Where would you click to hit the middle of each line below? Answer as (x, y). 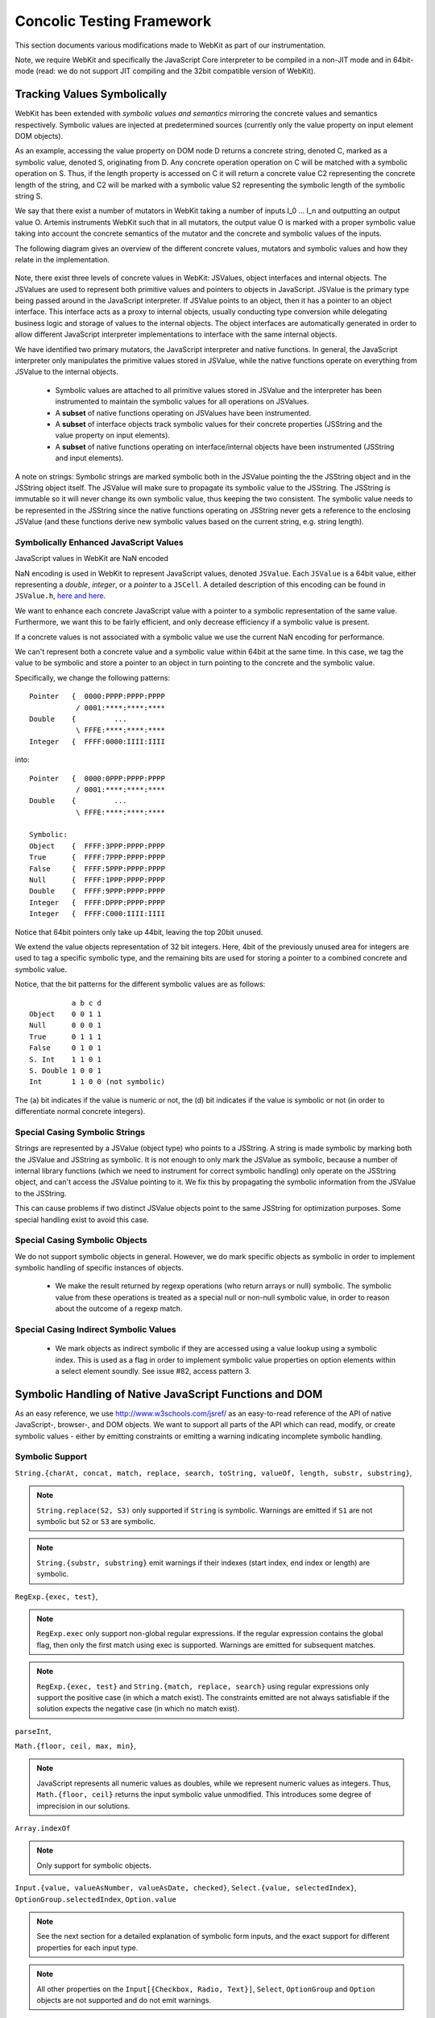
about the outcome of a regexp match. (119, 1308)
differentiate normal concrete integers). (80, 1112)
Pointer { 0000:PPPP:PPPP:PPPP (97, 697)
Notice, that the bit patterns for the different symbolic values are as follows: (140, 984)
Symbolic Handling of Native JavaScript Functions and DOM (169, 1394)
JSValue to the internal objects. (66, 372)
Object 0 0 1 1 (66, 1014)
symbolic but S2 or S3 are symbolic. (96, 1521)
